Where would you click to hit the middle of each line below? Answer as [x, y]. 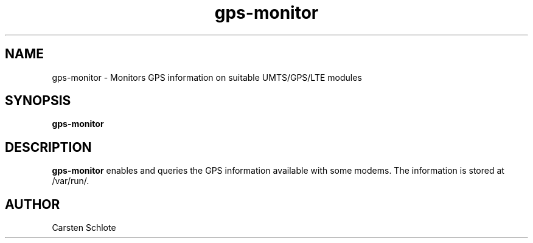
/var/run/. [71, 181]
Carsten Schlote [84, 228]
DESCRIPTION [48, 147]
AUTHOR [33, 204]
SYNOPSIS [38, 101]
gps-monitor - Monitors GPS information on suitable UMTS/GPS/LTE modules [207, 77]
